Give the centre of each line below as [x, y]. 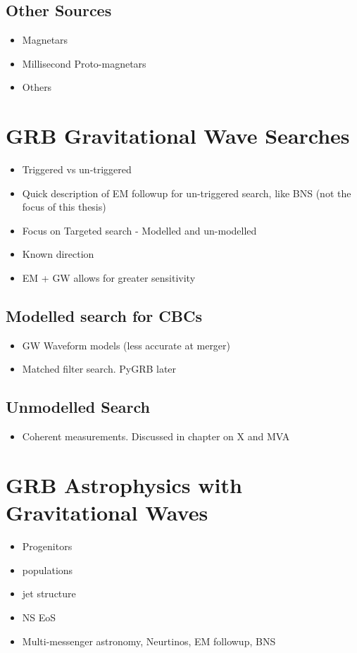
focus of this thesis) [64, 207]
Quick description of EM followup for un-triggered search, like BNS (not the [187, 193]
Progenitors [47, 546]
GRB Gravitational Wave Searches [178, 136]
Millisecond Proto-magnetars [84, 63]
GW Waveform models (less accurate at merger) [126, 345]
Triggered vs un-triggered [77, 169]
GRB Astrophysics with [124, 485]
